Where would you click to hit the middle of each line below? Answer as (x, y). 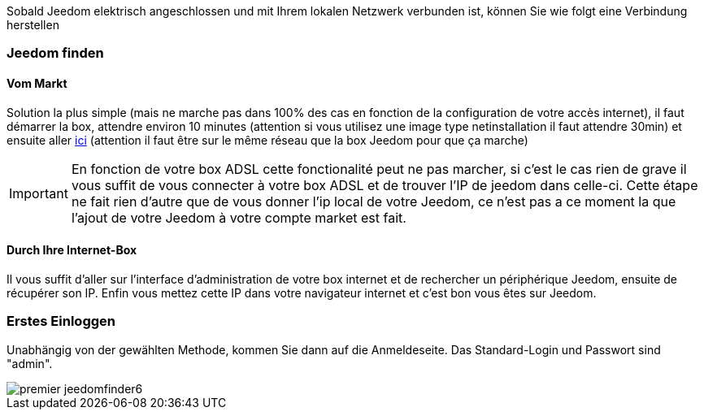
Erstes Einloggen (61, 321)
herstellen (33, 25)
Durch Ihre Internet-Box (72, 250)
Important (39, 193)
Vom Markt (37, 83)
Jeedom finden (55, 53)
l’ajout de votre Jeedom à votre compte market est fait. (239, 217)
